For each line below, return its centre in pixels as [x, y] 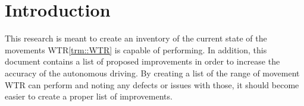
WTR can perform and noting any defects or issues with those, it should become [152, 84]
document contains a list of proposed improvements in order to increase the [142, 61]
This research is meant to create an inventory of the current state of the [136, 38]
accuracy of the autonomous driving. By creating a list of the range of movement [152, 73]
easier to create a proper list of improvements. [89, 96]
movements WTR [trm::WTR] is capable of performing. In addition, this [136, 49]
